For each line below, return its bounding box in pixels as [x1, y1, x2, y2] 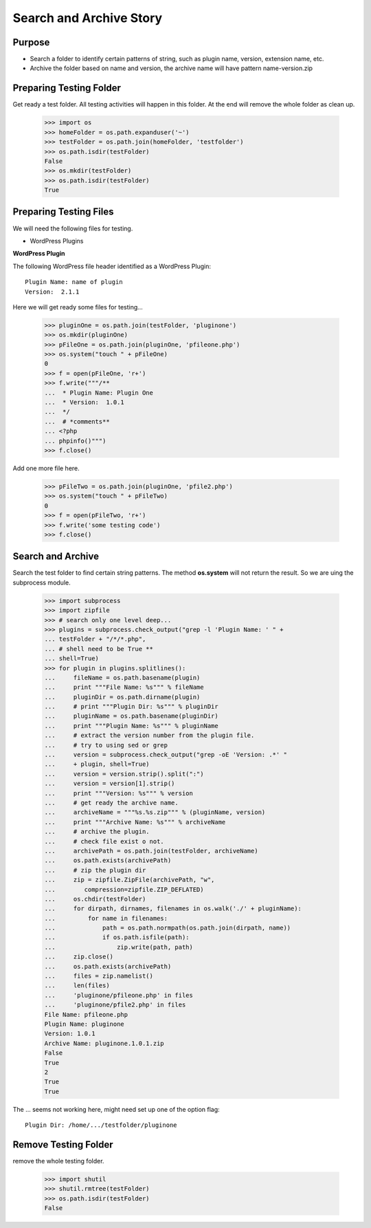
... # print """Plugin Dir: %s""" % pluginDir [44, 703, 219, 711]
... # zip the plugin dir [44, 866, 146, 874]
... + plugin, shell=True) [44, 760, 150, 768]
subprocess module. [12, 578, 71, 586]
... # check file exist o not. [44, 837, 164, 845]
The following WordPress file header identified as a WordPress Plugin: [12, 262, 211, 270]
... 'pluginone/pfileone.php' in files [44, 991, 194, 999]
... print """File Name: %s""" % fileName [44, 683, 204, 691]
